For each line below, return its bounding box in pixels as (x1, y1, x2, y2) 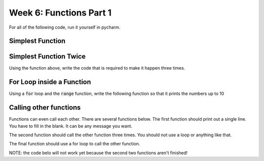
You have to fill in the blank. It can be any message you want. (9, 123, 132, 129)
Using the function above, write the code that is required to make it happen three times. (9, 65, 185, 71)
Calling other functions (9, 104, 81, 112)
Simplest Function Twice (9, 53, 86, 61)
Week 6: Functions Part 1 (9, 7, 112, 18)
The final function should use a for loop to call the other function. (9, 141, 140, 147)
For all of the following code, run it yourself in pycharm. (9, 24, 121, 30)
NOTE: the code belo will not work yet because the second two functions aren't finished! (9, 150, 188, 156)
